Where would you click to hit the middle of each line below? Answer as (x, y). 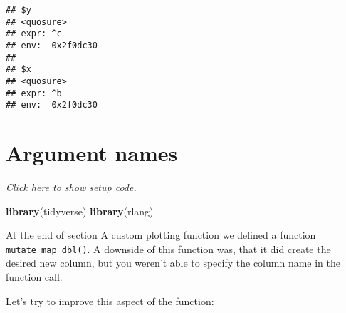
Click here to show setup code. (71, 187)
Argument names (92, 153)
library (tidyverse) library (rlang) (80, 211)
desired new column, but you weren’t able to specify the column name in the (173, 263)
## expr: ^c (34, 34)
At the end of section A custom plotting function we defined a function (161, 235)
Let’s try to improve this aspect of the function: (110, 301)
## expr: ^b (34, 93)
